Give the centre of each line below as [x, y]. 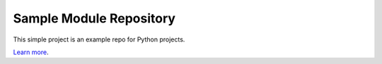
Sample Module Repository [94, 18]
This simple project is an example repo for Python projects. [99, 39]
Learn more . [31, 52]
